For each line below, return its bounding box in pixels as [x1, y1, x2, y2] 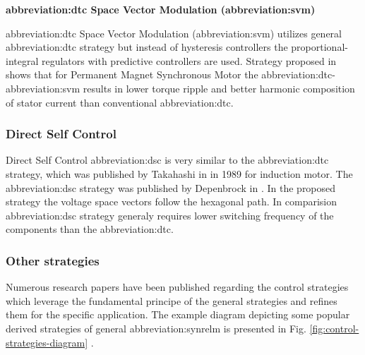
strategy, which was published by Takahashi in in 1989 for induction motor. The [6, 166, 353, 181]
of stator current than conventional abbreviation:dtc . [6, 95, 234, 109]
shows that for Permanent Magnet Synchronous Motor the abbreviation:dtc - [6, 67, 335, 82]
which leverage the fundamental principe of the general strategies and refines [6, 293, 337, 308]
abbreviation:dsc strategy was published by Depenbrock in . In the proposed [6, 180, 336, 195]
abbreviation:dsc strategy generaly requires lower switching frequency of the [6, 207, 334, 222]
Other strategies [6, 251, 100, 269]
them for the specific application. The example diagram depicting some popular [6, 307, 350, 322]
